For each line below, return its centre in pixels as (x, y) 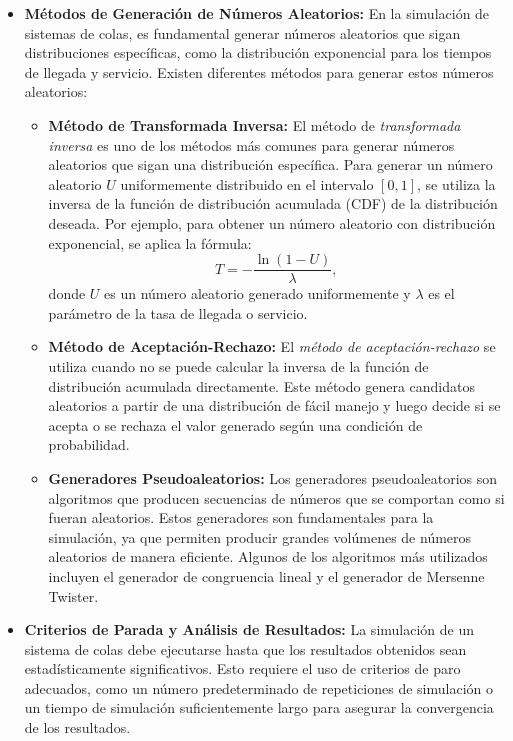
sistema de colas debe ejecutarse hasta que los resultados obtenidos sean (245, 648)
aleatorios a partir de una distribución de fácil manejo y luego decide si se (274, 405)
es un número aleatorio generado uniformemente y (257, 293)
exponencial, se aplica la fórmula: (150, 242)
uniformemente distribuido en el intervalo (247, 183)
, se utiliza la (456, 183)
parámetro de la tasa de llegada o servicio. (178, 312)
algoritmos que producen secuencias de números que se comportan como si (276, 497)
